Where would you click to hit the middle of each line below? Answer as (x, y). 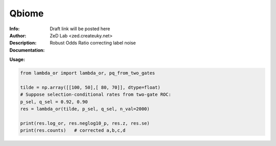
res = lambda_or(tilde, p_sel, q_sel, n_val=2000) (85, 109)
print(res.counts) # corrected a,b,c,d (73, 130)
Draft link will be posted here (80, 29)
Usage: (17, 59)
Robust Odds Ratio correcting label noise (93, 43)
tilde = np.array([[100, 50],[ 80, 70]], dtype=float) (90, 87)
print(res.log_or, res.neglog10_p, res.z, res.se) (85, 123)
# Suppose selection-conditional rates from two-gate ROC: (96, 95)
